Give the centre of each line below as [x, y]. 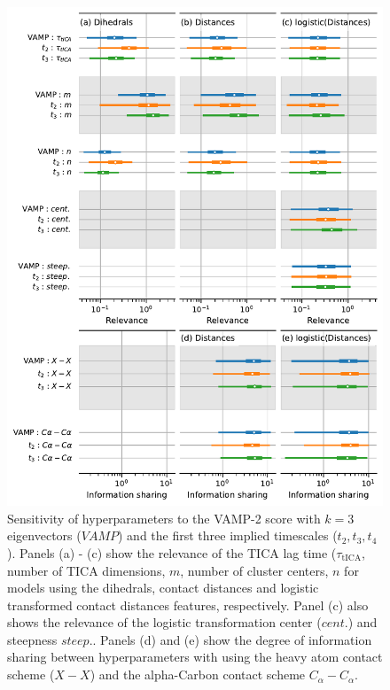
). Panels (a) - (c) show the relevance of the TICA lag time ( [172, 552]
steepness [32, 639]
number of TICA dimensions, [86, 570]
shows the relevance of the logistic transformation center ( [164, 622]
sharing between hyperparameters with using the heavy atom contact [195, 657]
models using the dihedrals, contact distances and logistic [163, 588]
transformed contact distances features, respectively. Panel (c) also [188, 605]
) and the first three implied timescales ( [227, 535]
